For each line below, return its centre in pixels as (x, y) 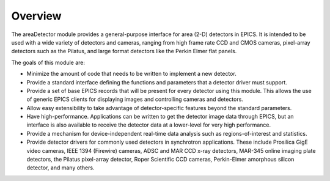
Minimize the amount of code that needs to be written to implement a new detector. (131, 74)
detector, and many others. (61, 168)
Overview (36, 16)
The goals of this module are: (48, 62)
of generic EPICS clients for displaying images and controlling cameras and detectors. (135, 99)
